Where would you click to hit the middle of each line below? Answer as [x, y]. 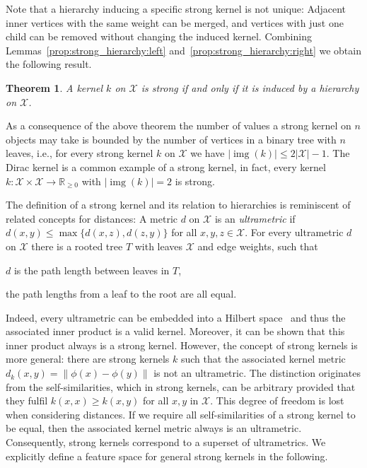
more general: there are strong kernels [88, 359]
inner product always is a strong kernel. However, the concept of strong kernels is [182, 345]
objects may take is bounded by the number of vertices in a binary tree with [171, 139]
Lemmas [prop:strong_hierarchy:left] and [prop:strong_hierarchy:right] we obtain [183, 50]
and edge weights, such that [258, 246]
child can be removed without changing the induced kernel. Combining [159, 36]
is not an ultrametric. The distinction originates [257, 373]
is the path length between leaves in [92, 270]
